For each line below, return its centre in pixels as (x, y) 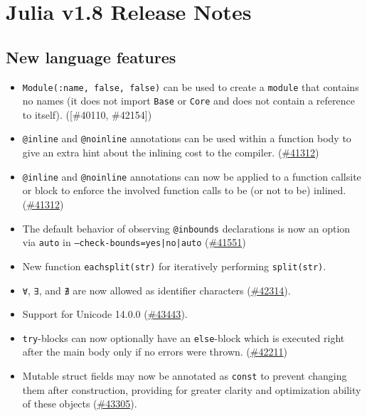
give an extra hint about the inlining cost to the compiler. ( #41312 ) (171, 153)
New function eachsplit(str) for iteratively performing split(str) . (174, 266)
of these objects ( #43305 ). (80, 404)
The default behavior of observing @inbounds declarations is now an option (186, 228)
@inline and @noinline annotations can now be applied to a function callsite (192, 176)
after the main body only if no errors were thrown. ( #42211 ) (155, 352)
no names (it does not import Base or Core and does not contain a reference (188, 101)
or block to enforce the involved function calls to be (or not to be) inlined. (184, 190)
